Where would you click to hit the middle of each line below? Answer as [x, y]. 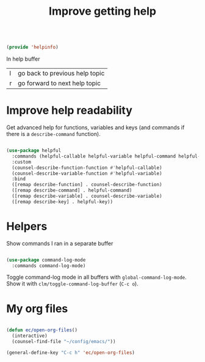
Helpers [27, 226]
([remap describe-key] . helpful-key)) [63, 202]
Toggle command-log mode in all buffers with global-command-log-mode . [97, 277]
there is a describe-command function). [53, 134]
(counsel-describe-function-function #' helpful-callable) [87, 168]
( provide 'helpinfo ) [33, 47]
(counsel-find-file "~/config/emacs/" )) [64, 342]
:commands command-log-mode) [49, 266]
